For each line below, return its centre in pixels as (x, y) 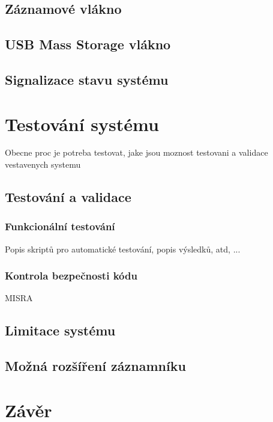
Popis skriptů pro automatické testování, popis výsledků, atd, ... (123, 249)
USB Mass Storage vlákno (88, 44)
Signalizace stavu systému (87, 79)
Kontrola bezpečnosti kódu (71, 276)
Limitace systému (60, 330)
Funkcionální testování (60, 226)
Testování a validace (68, 197)
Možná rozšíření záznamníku (95, 366)
